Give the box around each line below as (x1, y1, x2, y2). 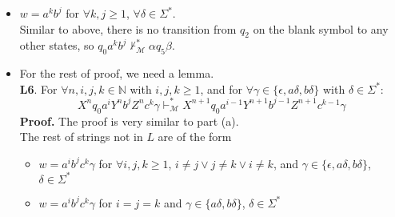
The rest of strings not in (19, 128, 143, 145)
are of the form (158, 128, 232, 145)
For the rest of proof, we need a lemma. (19, 65, 214, 82)
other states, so (19, 37, 94, 54)
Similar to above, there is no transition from (19, 20, 237, 37)
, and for (200, 80, 242, 97)
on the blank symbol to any (253, 20, 389, 37)
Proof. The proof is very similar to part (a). (19, 112, 239, 129)
